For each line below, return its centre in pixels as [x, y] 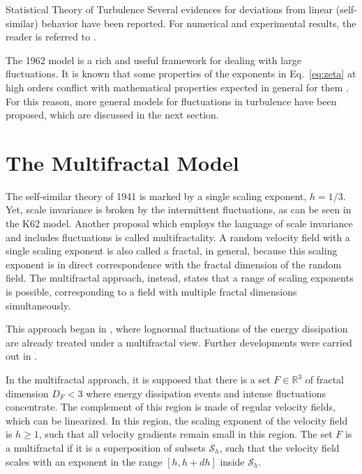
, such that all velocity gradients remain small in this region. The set [186, 434]
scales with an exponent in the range [84, 461]
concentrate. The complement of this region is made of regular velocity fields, [171, 407]
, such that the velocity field [279, 447]
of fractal [325, 379]
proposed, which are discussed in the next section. [112, 115]
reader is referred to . [51, 37]
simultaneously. [38, 305]
